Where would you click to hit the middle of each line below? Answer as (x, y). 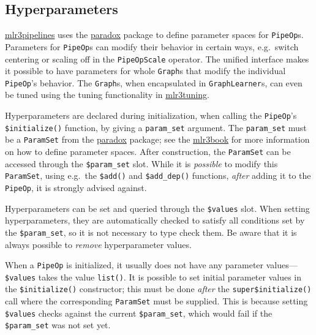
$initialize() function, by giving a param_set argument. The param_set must (156, 127)
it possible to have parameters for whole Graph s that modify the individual (145, 71)
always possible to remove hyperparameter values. (98, 244)
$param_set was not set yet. (58, 325)
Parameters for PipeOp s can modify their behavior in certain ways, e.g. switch (152, 46)
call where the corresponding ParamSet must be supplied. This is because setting (156, 301)
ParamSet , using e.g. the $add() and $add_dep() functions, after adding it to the (158, 175)
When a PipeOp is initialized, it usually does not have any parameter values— (151, 265)
